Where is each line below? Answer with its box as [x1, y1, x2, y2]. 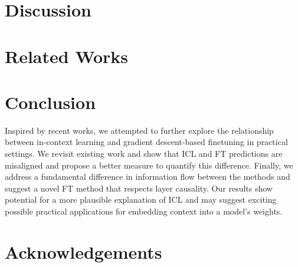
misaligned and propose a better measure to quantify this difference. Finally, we [5, 159, 293, 171]
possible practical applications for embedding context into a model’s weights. [5, 205, 283, 217]
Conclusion [5, 90, 96, 114]
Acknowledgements [5, 239, 162, 263]
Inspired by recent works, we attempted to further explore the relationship [5, 124, 274, 136]
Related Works [5, 44, 129, 68]
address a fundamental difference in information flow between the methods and [5, 170, 290, 183]
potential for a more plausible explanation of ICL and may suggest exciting [5, 193, 277, 206]
